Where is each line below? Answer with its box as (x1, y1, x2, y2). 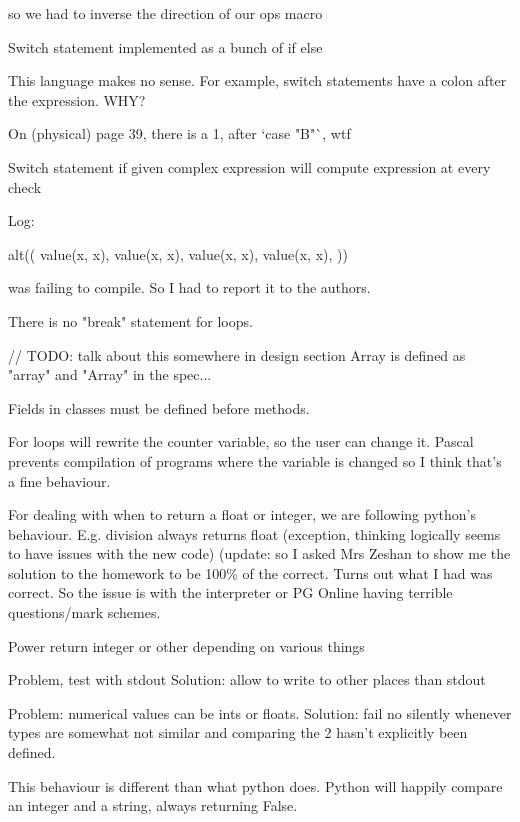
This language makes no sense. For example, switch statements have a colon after (8, 70, 507, 91)
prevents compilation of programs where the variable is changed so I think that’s (8, 450, 502, 471)
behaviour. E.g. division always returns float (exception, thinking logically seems (8, 523, 501, 544)
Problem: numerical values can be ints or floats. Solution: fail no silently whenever (8, 702, 512, 723)
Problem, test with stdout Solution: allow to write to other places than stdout (8, 669, 486, 690)
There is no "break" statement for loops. (8, 310, 253, 331)
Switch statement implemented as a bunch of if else (8, 36, 323, 57)
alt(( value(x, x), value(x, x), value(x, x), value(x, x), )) (8, 243, 348, 264)
